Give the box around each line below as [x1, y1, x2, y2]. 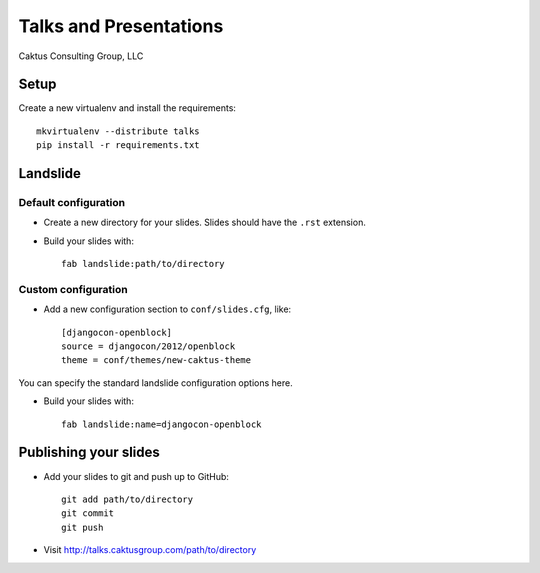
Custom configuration [18, 282, 129, 296]
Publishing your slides [18, 444, 160, 461]
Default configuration [18, 196, 125, 210]
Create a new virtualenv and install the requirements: [18, 102, 237, 114]
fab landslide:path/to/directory [61, 258, 225, 270]
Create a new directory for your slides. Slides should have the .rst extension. [43, 216, 367, 229]
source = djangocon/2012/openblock [61, 341, 236, 352]
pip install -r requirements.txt [36, 140, 200, 151]
